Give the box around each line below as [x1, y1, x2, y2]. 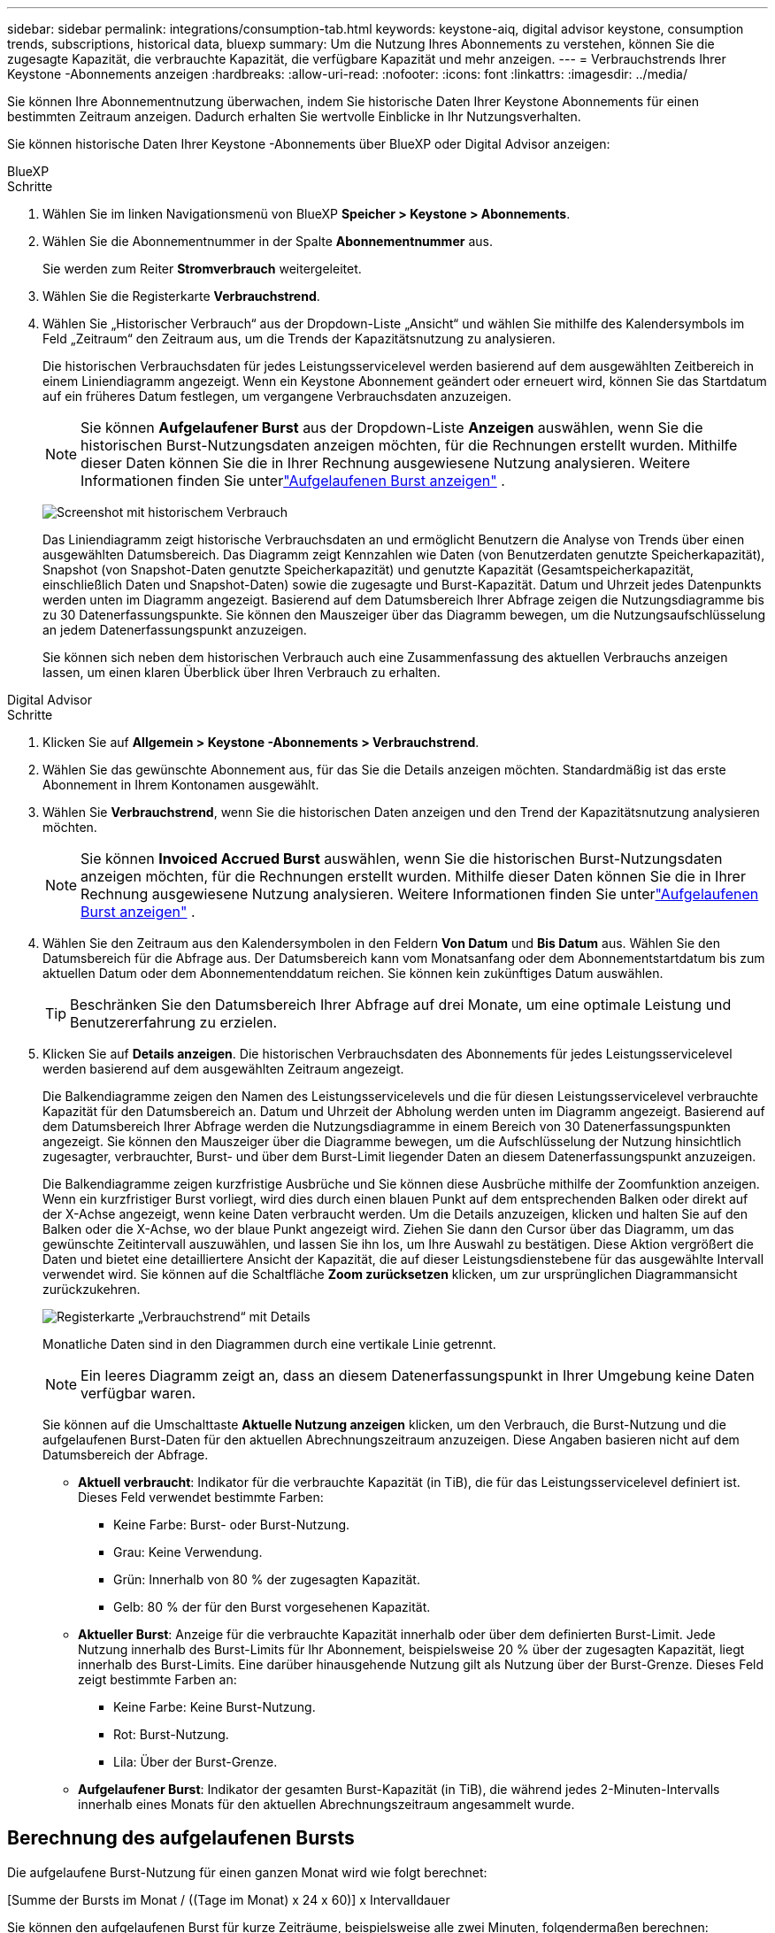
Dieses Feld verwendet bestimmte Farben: [78, 1490, 324, 1505]
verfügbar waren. [81, 1384, 196, 1402]
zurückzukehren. [42, 1282, 141, 1297]
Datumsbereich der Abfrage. [42, 1447, 209, 1462]
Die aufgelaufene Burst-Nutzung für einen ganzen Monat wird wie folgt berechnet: [7, 1864, 487, 1880]
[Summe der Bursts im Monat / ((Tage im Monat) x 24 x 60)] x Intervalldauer [7, 1891, 450, 1907]
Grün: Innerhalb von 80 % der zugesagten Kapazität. [113, 1572, 420, 1587]
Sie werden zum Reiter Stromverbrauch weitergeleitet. [42, 261, 362, 276]
